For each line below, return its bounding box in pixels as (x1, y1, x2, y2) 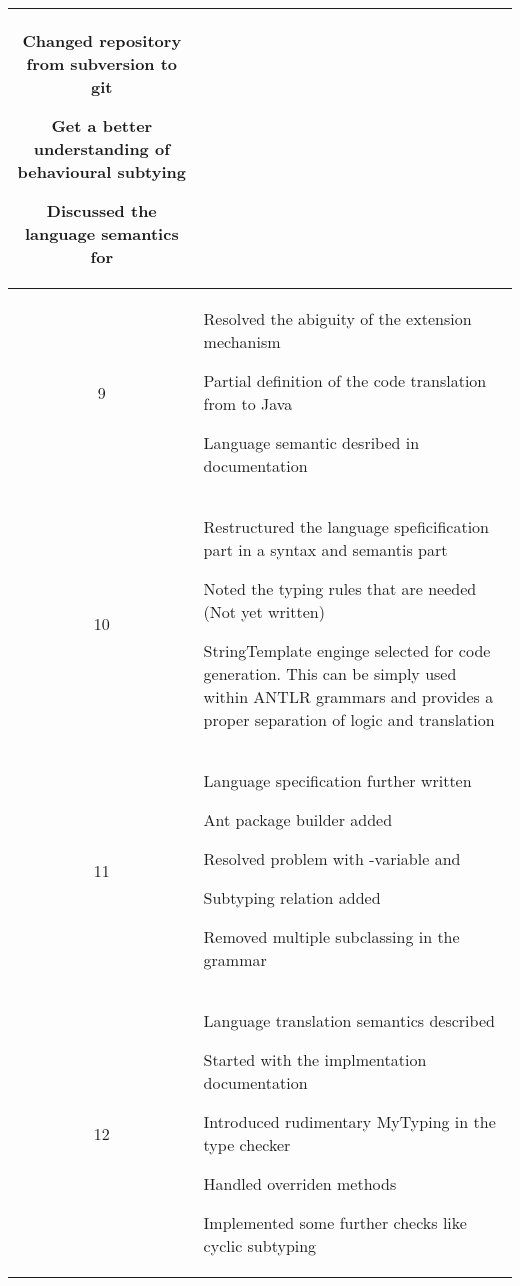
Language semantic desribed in (203, 431, 420, 454)
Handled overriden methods (203, 1172, 397, 1195)
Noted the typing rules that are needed (203, 577, 477, 600)
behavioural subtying (17, 160, 186, 183)
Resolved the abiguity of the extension (203, 307, 472, 330)
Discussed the (46, 199, 157, 222)
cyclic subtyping (203, 1234, 317, 1257)
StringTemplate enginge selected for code (203, 639, 491, 662)
